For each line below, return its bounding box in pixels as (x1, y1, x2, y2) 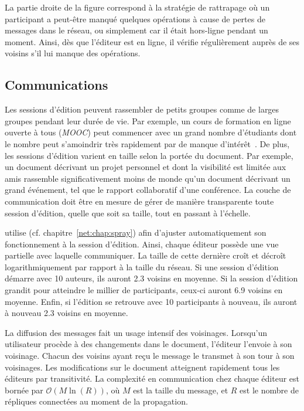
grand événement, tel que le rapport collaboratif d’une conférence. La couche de (5, 184, 291, 196)
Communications (5, 76, 108, 94)
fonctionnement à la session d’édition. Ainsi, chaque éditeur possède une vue (5, 237, 279, 250)
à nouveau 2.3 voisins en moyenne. (5, 307, 128, 319)
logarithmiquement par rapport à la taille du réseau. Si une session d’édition (5, 260, 279, 273)
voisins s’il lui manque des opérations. (5, 47, 141, 59)
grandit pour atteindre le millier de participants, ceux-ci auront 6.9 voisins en (5, 284, 283, 296)
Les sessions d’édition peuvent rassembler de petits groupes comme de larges (5, 103, 279, 116)
